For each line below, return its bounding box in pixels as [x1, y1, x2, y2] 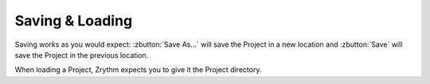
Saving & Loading [14, 12, 133, 29]
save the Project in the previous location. [14, 50, 149, 59]
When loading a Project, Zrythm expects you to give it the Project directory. [14, 65, 262, 74]
